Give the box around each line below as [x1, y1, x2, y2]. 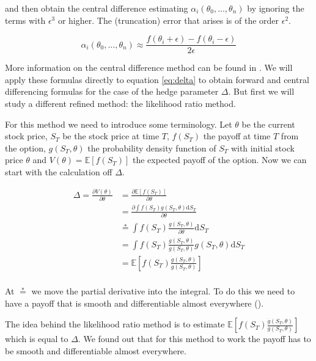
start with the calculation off [5, 166, 112, 178]
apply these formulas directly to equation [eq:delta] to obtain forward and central [5, 73, 309, 86]
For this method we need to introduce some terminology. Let [5, 117, 232, 130]
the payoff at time [203, 129, 271, 142]
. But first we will [228, 85, 295, 98]
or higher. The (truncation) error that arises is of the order [57, 13, 279, 26]
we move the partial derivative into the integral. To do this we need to [31, 285, 295, 297]
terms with [5, 13, 46, 26]
